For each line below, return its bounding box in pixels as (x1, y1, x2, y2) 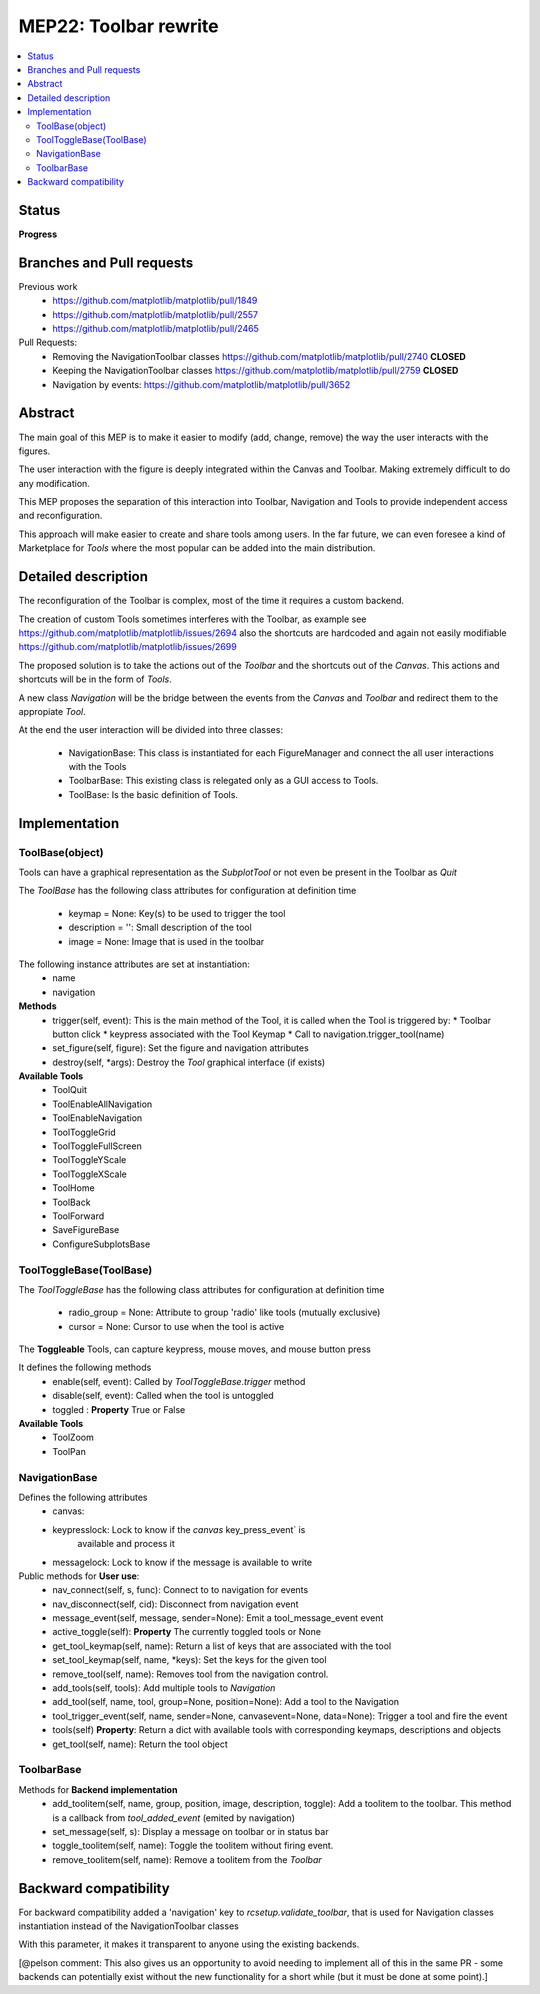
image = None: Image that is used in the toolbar (68, 935, 265, 947)
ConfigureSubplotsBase (52, 1238, 151, 1250)
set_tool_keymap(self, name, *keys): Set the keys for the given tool (52, 1654, 327, 1666)
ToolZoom (52, 1431, 94, 1444)
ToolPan (52, 1445, 87, 1457)
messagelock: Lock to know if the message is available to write (52, 1556, 313, 1568)
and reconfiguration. (18, 510, 103, 522)
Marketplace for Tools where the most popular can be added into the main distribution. (18, 542, 376, 554)
